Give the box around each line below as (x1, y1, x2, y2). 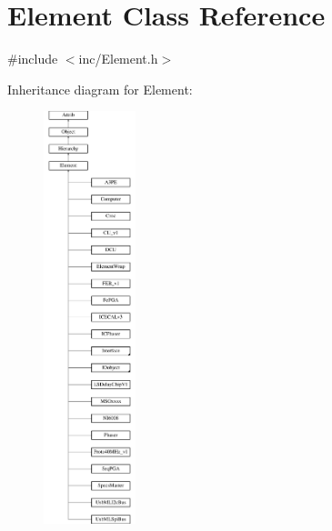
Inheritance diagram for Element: (7, 79, 193, 98)
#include (7, 49, 58, 68)
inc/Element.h (78, 49, 158, 68)
